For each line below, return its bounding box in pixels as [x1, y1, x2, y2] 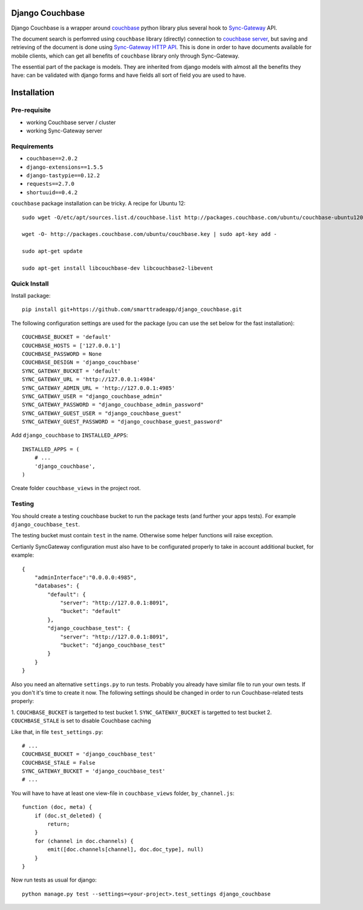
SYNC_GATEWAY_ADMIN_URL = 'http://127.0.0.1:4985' [22, 384, 175, 391]
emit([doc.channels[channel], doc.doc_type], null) [47, 846, 204, 853]
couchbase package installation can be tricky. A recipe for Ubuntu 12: [11, 200, 186, 207]
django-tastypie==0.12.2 [26, 172, 100, 178]
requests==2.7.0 [26, 180, 75, 188]
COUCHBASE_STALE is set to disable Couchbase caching [11, 717, 151, 724]
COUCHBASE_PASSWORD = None [22, 350, 102, 357]
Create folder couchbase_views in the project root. [11, 485, 141, 492]
